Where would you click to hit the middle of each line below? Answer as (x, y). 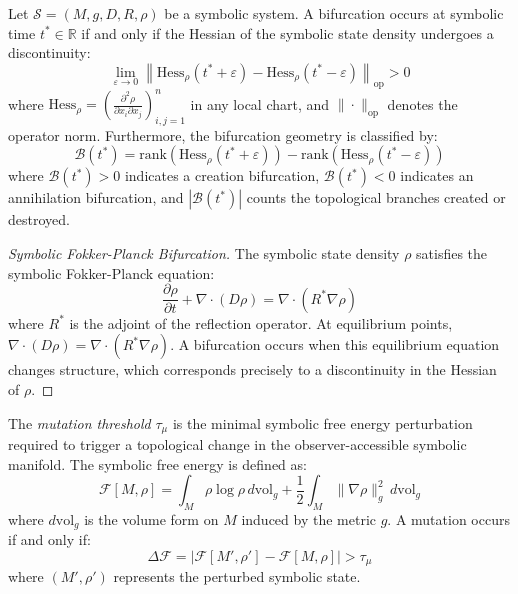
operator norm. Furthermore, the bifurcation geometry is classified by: (223, 134)
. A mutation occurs (448, 518)
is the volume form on (151, 518)
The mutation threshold (79, 422)
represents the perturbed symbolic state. (237, 576)
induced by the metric (308, 518)
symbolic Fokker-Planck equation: (111, 272)
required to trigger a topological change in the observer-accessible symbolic (237, 443)
